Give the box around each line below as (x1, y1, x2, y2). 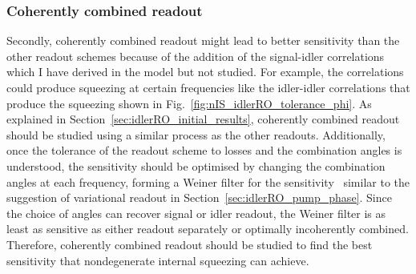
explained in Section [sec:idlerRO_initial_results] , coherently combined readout (6, 111, 400, 127)
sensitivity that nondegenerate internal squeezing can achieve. (6, 252, 309, 268)
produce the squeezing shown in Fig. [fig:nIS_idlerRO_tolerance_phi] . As (6, 95, 372, 111)
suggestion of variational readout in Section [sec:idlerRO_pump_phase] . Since (6, 189, 392, 206)
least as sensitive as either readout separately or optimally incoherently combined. (6, 220, 409, 237)
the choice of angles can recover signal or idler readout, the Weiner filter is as (6, 204, 386, 221)
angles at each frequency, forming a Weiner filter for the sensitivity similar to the (6, 173, 410, 190)
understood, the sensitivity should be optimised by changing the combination (6, 157, 386, 174)
